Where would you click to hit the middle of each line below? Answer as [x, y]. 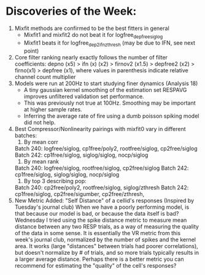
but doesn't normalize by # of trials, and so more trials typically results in [107, 252]
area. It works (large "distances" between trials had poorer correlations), [106, 246]
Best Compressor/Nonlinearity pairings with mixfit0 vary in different [100, 129]
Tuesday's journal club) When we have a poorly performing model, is [102, 207]
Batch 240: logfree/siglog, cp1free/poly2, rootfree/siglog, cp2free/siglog [106, 148]
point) [31, 51]
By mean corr [41, 141]
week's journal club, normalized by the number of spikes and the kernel [105, 239]
